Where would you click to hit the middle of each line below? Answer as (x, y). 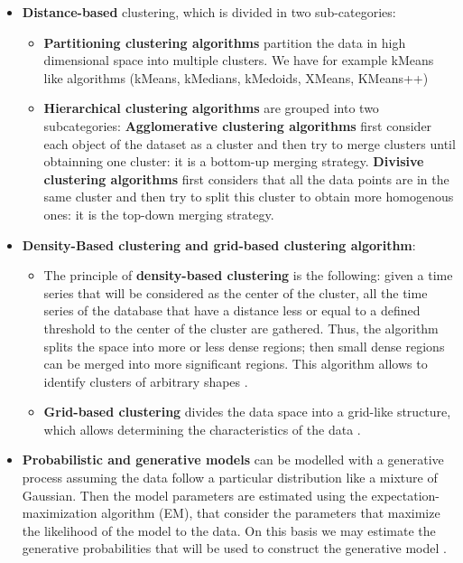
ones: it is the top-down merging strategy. (159, 214)
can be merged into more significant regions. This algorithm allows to (236, 364)
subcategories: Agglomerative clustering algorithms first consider (238, 125)
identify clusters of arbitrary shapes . (146, 381)
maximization (60, 513)
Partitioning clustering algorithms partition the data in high (225, 42)
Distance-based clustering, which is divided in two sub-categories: (209, 12)
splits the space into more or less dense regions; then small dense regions (244, 346)
